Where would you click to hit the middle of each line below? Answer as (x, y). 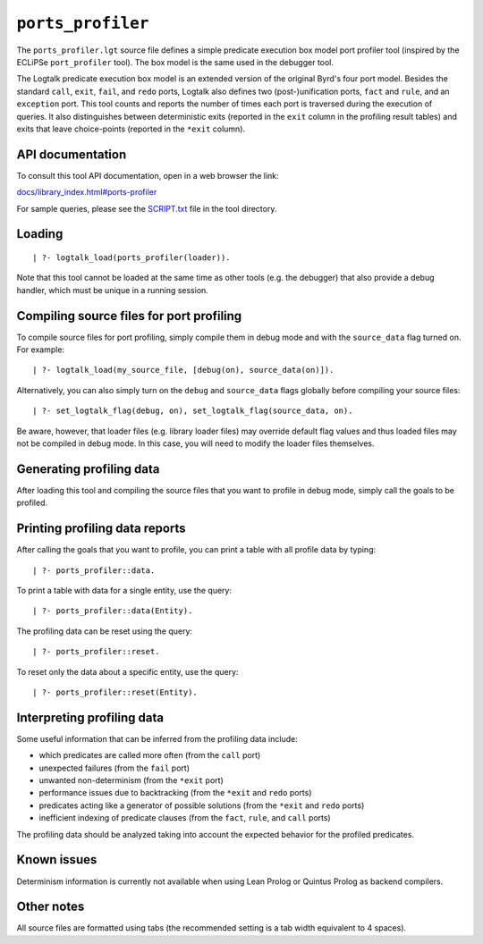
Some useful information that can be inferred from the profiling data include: (157, 738)
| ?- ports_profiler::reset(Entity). (115, 692)
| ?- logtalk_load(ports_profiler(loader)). (132, 257)
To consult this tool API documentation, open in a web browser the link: (148, 175)
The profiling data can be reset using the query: (104, 631)
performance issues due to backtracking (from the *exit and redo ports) (175, 793)
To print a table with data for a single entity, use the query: (124, 590)
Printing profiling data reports (102, 529)
